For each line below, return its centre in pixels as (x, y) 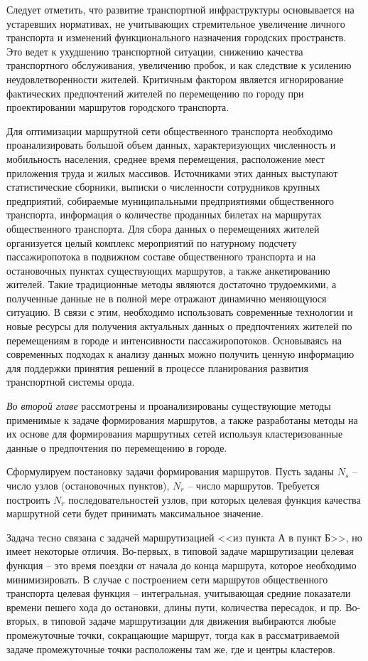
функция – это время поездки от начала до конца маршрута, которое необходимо (182, 565)
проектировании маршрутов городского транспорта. (118, 107)
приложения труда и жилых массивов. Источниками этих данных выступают (172, 173)
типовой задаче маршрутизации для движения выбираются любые (193, 621)
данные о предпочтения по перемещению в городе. (117, 447)
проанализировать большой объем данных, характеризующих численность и (171, 145)
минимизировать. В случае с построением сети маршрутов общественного (167, 579)
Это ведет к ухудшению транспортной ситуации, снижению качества (155, 51)
